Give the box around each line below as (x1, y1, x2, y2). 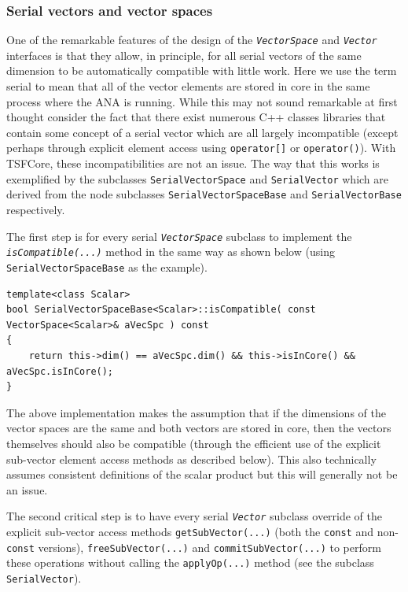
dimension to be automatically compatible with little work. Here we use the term (6, 62, 397, 79)
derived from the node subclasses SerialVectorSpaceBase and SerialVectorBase (6, 186, 402, 202)
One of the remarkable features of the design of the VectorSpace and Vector (6, 31, 377, 48)
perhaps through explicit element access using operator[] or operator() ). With (6, 139, 396, 156)
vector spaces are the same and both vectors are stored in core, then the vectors (6, 420, 391, 436)
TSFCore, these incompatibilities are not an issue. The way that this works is (6, 155, 380, 172)
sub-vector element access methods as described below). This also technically (6, 450, 377, 467)
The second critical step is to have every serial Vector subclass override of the (6, 508, 383, 524)
